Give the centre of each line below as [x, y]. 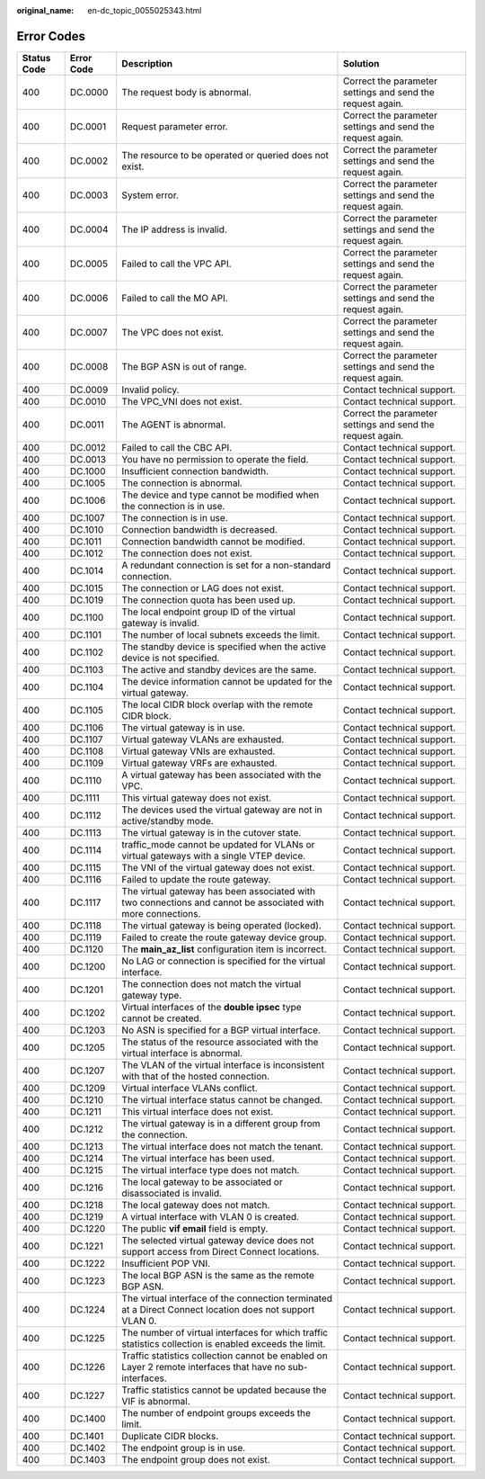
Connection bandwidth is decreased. [200, 529]
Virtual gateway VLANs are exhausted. [203, 739]
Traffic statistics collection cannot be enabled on [225, 1356]
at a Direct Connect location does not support [218, 1309]
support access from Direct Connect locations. [220, 1251]
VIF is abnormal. [156, 1401]
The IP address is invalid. [175, 229]
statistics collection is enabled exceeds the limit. [224, 1343]
